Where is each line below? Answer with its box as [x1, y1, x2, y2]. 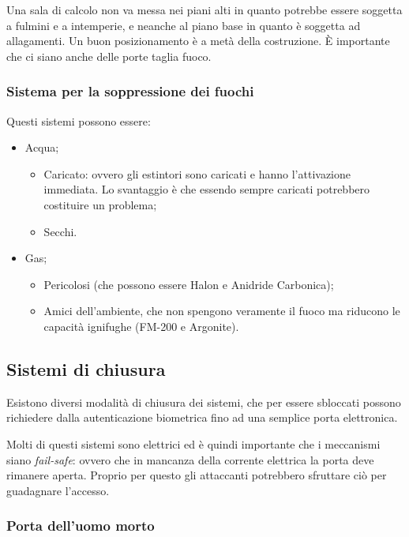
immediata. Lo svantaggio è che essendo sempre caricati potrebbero [43, 181, 370, 197]
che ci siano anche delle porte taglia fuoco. [6, 47, 212, 64]
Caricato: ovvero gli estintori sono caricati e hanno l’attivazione [43, 165, 351, 182]
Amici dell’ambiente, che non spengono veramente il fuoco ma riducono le [43, 302, 400, 319]
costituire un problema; [43, 196, 157, 212]
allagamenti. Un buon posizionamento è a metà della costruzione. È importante [6, 32, 390, 49]
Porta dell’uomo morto [6, 516, 155, 535]
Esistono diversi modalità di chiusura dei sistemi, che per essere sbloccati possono [6, 393, 401, 410]
